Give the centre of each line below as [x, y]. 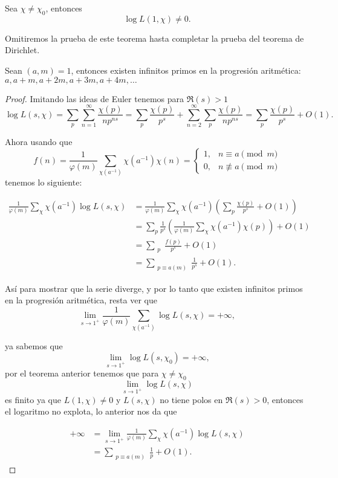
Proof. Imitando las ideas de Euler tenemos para [94, 98]
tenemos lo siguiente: [44, 182]
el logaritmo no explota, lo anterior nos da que [91, 411]
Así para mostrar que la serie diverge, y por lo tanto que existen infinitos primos [154, 288]
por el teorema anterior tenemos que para [82, 373]
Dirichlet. [22, 50]
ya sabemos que [34, 345]
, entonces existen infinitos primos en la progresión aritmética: [186, 70]
